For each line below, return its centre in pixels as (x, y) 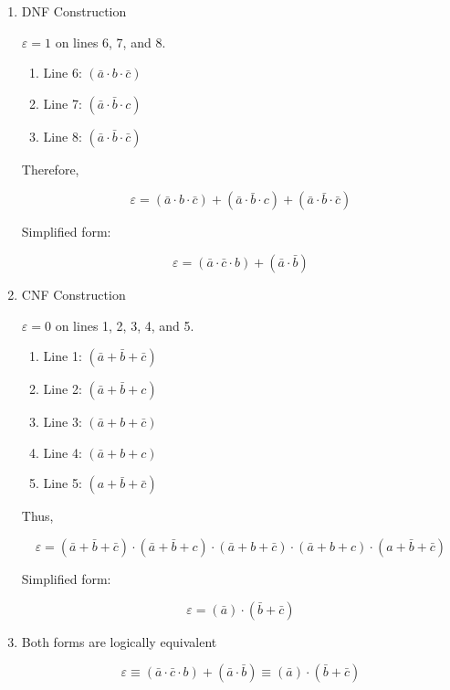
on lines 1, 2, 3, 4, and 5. (125, 325)
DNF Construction (74, 11)
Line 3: (63, 422)
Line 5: (63, 483)
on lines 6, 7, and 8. (110, 42)
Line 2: (63, 389)
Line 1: (63, 356)
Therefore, (50, 169)
